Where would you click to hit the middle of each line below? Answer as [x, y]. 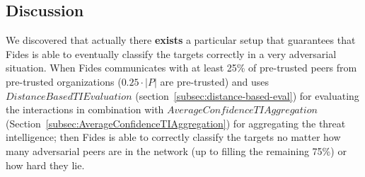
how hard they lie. [45, 165]
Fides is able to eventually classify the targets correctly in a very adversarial [171, 53]
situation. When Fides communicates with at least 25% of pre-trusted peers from [181, 68]
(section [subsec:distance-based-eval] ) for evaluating [247, 95]
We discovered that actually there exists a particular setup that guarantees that [181, 40]
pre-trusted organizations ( [64, 81]
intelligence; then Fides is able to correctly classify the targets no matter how [173, 137]
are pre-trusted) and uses [215, 81]
